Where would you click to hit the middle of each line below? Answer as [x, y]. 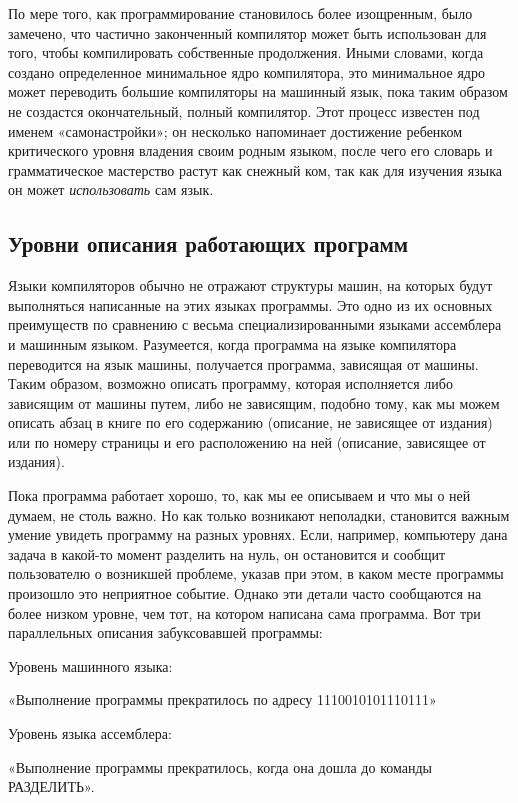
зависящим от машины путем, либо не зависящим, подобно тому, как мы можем [254, 402]
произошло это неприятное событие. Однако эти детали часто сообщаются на [245, 593]
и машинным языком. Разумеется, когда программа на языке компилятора [232, 343]
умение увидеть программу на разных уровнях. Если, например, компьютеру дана [258, 534]
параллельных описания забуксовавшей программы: [165, 632]
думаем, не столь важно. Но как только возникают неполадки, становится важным [259, 514]
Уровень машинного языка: [90, 665]
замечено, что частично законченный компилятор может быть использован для [247, 32]
